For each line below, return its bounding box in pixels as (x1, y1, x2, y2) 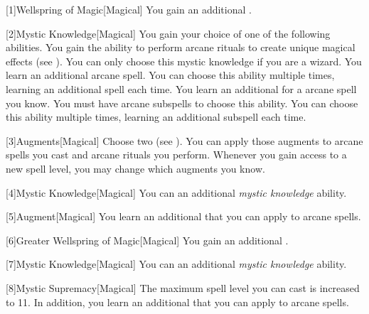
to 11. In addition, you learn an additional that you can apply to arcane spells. (6, 294, 349, 309)
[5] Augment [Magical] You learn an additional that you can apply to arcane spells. (6, 209, 361, 224)
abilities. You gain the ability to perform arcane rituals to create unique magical (6, 40, 355, 55)
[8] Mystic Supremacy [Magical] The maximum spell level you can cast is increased (6, 280, 360, 295)
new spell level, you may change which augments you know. (6, 161, 265, 175)
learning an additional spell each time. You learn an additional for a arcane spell (6, 81, 357, 96)
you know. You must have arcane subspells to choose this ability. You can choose (6, 95, 358, 110)
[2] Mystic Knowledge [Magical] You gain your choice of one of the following (6, 26, 331, 40)
